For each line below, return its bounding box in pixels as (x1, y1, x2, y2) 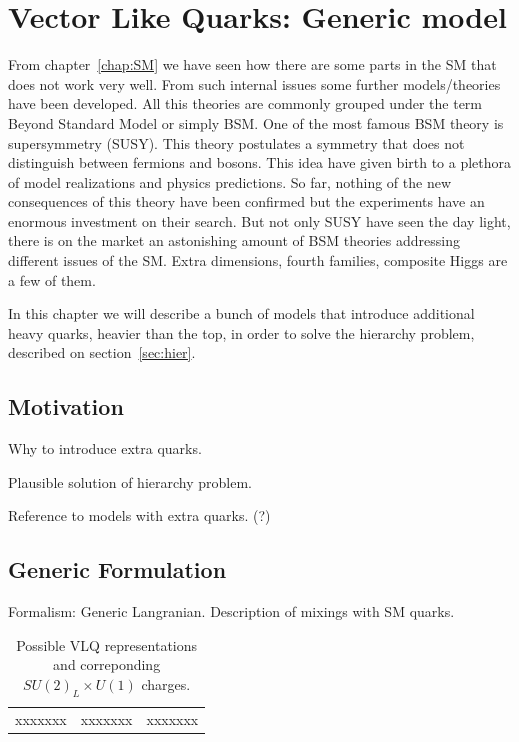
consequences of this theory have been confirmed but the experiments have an (8, 191, 485, 212)
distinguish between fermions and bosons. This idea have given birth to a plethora (8, 152, 512, 173)
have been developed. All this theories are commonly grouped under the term (8, 93, 483, 114)
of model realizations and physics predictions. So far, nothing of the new (8, 171, 452, 192)
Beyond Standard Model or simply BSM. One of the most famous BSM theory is (8, 112, 504, 133)
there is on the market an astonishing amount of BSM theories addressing (8, 230, 460, 251)
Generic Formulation (8, 554, 227, 585)
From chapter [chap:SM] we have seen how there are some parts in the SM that (8, 54, 497, 75)
